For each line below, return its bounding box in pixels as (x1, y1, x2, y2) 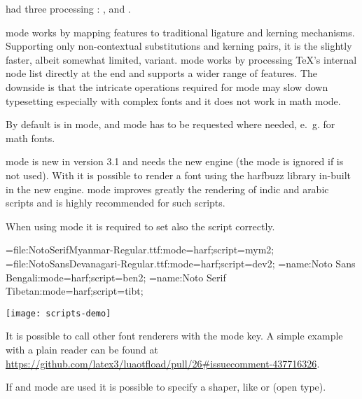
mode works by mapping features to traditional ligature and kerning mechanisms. (6, 24, 355, 39)
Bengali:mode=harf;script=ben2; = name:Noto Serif (6, 269, 226, 284)
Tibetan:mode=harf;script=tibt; (6, 283, 144, 298)
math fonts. (6, 130, 55, 145)
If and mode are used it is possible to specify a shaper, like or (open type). (6, 379, 326, 394)
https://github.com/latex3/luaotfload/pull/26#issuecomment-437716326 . (6, 356, 320, 370)
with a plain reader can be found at (6, 342, 158, 356)
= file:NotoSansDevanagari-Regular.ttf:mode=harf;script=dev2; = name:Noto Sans (6, 255, 356, 270)
